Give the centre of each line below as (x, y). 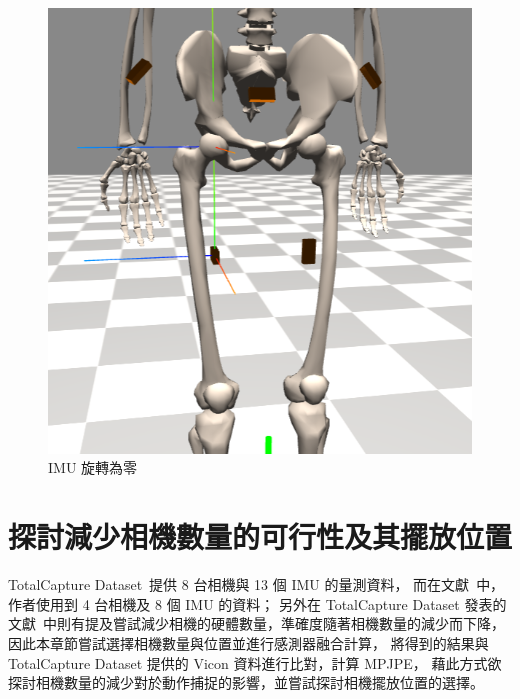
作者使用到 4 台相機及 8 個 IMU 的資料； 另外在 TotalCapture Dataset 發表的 (257, 603)
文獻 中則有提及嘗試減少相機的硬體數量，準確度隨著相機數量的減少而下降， (256, 623)
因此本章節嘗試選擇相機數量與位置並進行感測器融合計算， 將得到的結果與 (248, 642)
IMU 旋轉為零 (93, 467)
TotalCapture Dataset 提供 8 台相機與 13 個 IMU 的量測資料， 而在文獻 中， (256, 584)
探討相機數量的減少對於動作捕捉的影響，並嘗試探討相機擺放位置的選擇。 (246, 682)
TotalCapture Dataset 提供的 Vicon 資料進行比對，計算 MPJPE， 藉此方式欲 (255, 662)
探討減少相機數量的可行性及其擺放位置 (260, 536)
